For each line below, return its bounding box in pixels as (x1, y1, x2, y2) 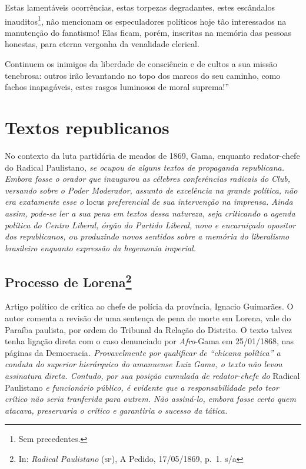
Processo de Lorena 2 (5, 270, 132, 291)
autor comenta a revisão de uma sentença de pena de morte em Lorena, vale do (5, 312, 291, 324)
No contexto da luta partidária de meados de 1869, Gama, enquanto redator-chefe (5, 149, 300, 161)
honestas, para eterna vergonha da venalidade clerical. (5, 38, 199, 50)
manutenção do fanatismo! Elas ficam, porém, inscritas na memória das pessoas (5, 26, 292, 38)
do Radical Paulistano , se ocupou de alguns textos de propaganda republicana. (5, 161, 285, 173)
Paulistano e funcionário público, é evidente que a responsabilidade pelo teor (5, 381, 279, 393)
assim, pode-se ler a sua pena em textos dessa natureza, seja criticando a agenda (5, 207, 295, 219)
